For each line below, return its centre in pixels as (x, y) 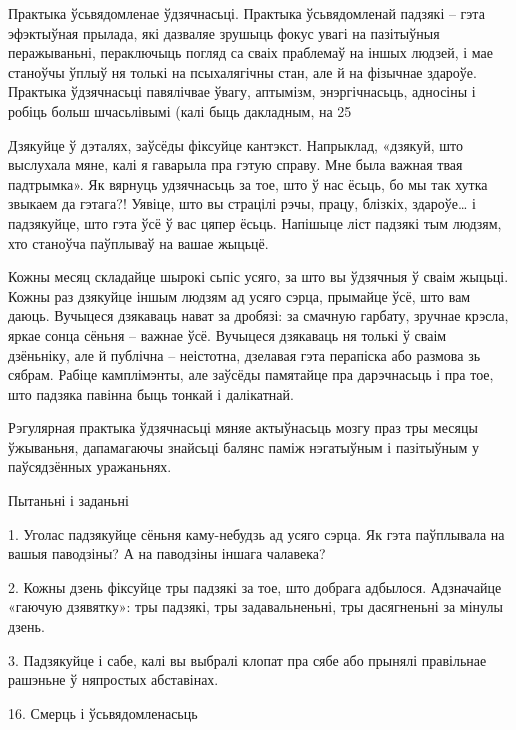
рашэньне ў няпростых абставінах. (113, 679)
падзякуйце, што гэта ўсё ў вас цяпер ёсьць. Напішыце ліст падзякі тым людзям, (255, 222)
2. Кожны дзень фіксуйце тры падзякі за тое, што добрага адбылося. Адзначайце (255, 586)
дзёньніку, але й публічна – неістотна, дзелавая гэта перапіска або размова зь (244, 354)
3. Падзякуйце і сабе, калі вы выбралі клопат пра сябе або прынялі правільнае (247, 659)
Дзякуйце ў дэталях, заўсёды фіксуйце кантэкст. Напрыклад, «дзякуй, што (235, 144)
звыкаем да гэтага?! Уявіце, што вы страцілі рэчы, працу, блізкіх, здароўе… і (242, 203)
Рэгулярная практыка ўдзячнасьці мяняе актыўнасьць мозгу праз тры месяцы (243, 427)
